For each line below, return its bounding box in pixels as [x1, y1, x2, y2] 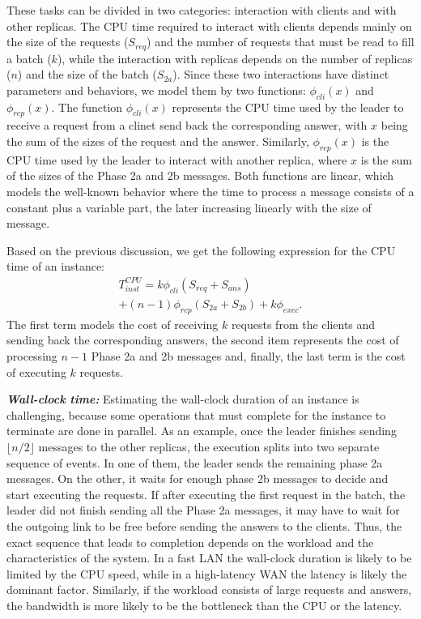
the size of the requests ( [6, 33, 129, 50]
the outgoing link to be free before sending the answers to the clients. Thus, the [6, 517, 402, 534]
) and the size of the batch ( [17, 66, 157, 83]
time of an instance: [6, 258, 105, 275]
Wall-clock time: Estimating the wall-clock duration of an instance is [6, 391, 359, 408]
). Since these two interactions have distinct [172, 66, 389, 83]
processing [6, 348, 57, 365]
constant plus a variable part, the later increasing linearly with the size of [6, 199, 372, 216]
